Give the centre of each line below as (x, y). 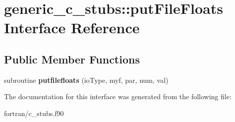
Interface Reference (72, 28)
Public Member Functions (72, 59)
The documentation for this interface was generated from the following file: (118, 96)
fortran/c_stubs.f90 (34, 113)
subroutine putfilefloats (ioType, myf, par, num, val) (86, 80)
